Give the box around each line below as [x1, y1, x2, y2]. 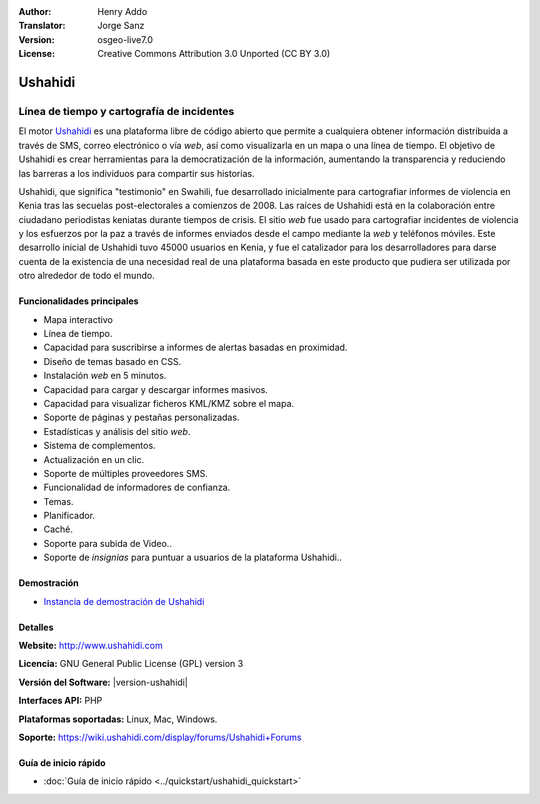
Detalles [18, 621, 54, 633]
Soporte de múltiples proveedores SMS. [43, 467, 209, 479]
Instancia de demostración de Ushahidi [43, 595, 205, 607]
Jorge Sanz [97, 20, 145, 32]
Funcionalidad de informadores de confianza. [43, 481, 231, 494]
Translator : [18, 20, 66, 32]
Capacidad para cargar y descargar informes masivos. [43, 383, 269, 395]
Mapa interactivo [43, 313, 114, 325]
